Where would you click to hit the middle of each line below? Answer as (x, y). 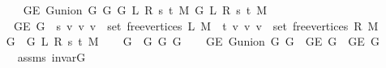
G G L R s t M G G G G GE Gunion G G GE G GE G (193, 41)
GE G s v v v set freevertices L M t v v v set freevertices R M (196, 25)
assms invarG (51, 56)
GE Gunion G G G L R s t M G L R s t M (145, 10)
